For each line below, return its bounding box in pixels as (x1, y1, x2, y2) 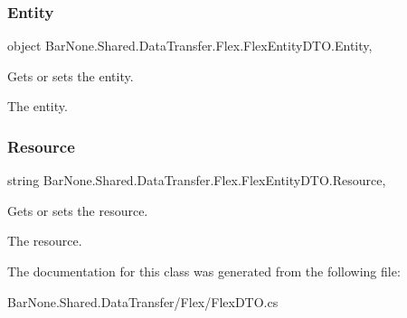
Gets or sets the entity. (7, 66, 134, 85)
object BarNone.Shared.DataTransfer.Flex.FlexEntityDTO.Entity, (7, 36, 373, 55)
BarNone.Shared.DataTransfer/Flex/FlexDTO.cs (7, 292, 279, 311)
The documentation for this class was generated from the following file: (7, 262, 401, 280)
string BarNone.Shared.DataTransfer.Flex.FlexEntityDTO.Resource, (7, 171, 386, 190)
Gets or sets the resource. (7, 201, 148, 220)
